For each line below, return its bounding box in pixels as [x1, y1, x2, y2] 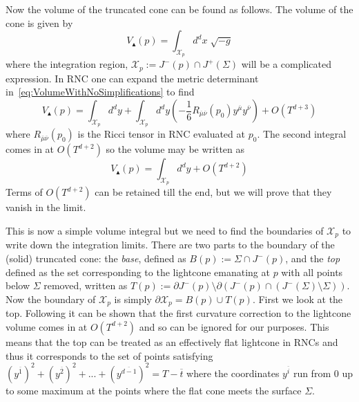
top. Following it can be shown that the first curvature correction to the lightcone [6, 306, 351, 320]
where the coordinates [186, 365, 280, 380]
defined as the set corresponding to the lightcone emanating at [6, 264, 270, 279]
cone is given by [6, 15, 73, 30]
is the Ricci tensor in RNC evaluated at [77, 127, 245, 141]
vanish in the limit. [6, 200, 86, 214]
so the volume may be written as [106, 142, 245, 156]
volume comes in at [6, 319, 88, 334]
